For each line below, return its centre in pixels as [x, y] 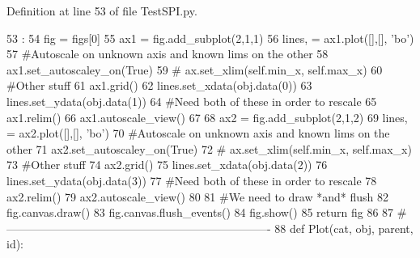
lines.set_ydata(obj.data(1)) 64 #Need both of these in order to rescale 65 [192, 101]
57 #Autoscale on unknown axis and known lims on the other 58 [168, 54]
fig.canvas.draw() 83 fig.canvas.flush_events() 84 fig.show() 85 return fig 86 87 [200, 212]
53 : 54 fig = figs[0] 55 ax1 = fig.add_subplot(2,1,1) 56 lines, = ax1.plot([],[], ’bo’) [210, 38]
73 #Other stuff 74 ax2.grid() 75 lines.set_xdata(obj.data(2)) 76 [167, 165]
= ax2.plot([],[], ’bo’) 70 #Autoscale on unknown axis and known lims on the [198, 133]
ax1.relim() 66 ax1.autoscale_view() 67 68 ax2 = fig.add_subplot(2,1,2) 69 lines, [207, 117]
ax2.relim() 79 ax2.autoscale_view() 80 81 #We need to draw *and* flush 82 [197, 196]
